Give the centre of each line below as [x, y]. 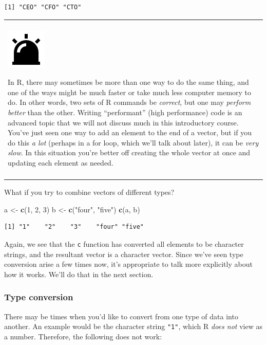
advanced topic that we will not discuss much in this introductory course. [123, 122]
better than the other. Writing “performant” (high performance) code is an [125, 112]
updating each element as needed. [61, 162]
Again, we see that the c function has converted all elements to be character [124, 244]
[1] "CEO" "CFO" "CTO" [43, 7]
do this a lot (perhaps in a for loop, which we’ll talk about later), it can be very [133, 142]
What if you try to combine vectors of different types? [89, 192]
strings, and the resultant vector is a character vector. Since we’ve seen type [124, 254]
